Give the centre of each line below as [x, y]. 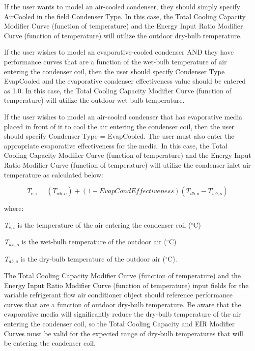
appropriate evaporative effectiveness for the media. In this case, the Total [116, 145]
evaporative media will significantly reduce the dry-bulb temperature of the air [123, 314]
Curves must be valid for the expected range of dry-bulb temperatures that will [124, 333]
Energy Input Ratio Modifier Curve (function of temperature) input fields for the [126, 285]
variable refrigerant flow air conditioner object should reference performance [118, 295]
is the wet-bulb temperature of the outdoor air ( [94, 242]
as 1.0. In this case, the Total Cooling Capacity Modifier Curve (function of [118, 90]
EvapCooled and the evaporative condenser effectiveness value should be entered [125, 81]
